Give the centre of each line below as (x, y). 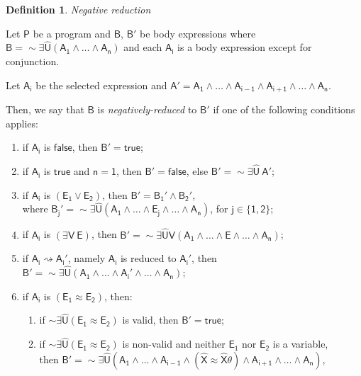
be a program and (72, 33)
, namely (87, 258)
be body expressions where (198, 33)
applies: (22, 123)
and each (143, 47)
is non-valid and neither (174, 344)
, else (197, 171)
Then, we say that (45, 109)
